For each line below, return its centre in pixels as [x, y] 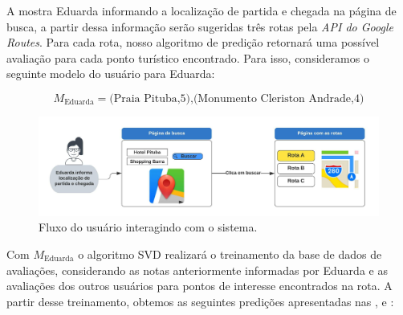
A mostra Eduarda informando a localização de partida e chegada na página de [201, 10]
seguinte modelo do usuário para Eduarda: [111, 74]
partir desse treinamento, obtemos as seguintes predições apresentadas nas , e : [200, 301]
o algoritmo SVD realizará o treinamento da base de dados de [230, 254]
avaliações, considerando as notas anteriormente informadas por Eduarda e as [197, 270]
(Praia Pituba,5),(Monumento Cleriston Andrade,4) [237, 98]
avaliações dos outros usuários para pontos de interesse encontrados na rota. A [199, 286]
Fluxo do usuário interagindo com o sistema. [148, 227]
